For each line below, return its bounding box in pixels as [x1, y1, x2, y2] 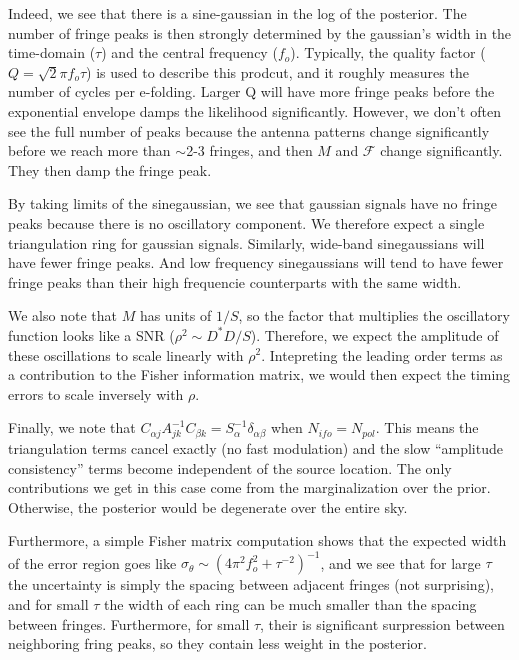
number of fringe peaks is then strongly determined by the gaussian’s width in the [8, 22, 512, 43]
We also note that [8, 305, 117, 326]
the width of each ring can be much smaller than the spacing [104, 594, 477, 615]
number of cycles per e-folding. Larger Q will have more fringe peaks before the [8, 81, 495, 102]
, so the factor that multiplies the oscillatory [238, 305, 510, 326]
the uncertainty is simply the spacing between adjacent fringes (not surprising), [8, 574, 494, 595]
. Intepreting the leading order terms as [261, 344, 503, 365]
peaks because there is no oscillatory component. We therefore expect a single [8, 212, 485, 233]
